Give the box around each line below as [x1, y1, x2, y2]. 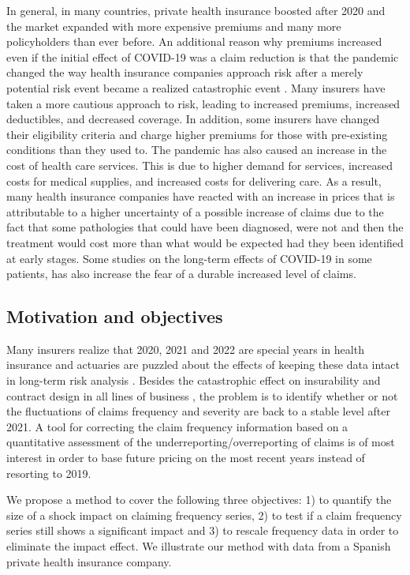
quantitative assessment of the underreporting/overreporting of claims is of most [6, 434, 395, 450]
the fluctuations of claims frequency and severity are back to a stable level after [6, 403, 390, 419]
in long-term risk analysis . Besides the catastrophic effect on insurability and [6, 372, 381, 389]
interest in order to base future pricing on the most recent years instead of [6, 449, 365, 466]
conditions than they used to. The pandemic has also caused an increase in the [6, 141, 387, 158]
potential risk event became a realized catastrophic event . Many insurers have [6, 79, 386, 96]
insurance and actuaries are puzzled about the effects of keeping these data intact [6, 356, 400, 373]
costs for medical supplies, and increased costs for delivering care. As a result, [6, 172, 382, 189]
